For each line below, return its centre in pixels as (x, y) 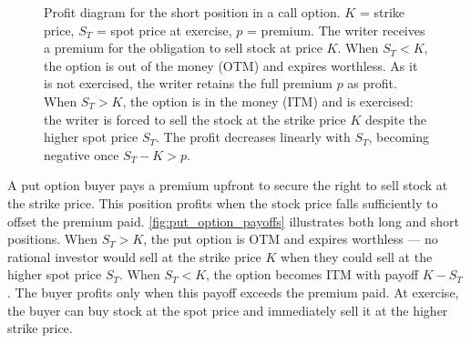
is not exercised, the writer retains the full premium (188, 83)
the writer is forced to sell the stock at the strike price (195, 119)
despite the (396, 119)
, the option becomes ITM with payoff (312, 274)
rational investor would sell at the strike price (134, 256)
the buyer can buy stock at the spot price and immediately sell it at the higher (228, 310)
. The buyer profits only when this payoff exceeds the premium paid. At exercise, (233, 292)
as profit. (372, 83)
